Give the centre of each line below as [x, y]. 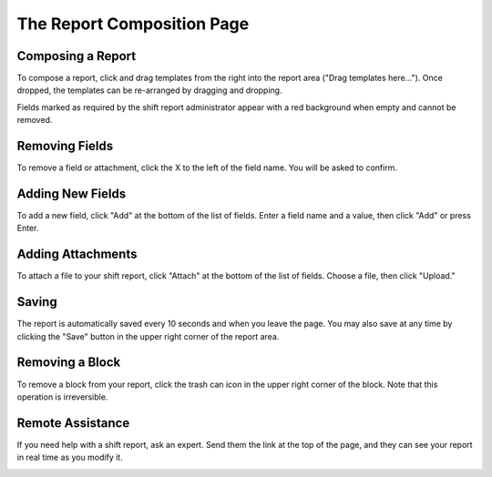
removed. [35, 120]
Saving [37, 302]
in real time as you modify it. [70, 457]
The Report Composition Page [133, 24]
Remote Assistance [73, 423]
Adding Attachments [77, 254]
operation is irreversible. [62, 397]
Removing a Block [69, 363]
